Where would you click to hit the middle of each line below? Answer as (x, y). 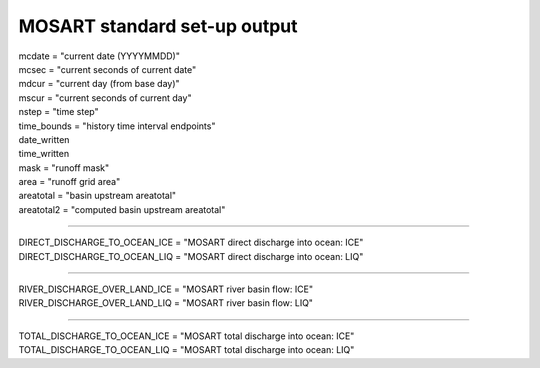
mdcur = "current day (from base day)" (99, 84)
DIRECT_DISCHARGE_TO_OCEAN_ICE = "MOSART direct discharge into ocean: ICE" (191, 242)
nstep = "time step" (58, 112)
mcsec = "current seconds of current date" (107, 69)
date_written (44, 139)
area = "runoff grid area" (69, 182)
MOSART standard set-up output (158, 26)
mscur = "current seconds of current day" (105, 97)
